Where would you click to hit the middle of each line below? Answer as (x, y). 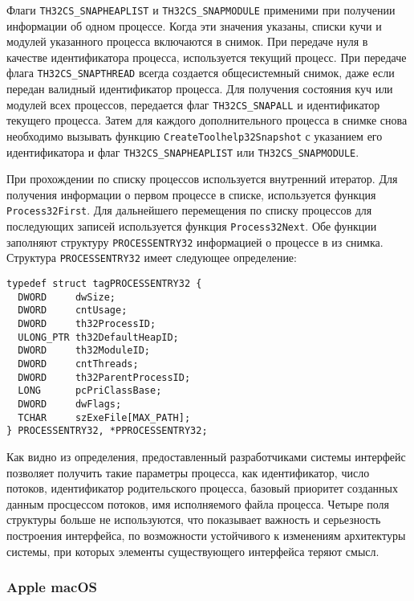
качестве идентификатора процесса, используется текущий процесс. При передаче (207, 57)
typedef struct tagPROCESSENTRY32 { (104, 284)
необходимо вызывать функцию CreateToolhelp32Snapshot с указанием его (195, 135)
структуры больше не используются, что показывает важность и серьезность (194, 519)
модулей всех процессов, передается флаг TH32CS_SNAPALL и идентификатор (193, 104)
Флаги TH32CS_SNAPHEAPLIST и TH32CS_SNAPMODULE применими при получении (201, 10)
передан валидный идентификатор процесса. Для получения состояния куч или (200, 89)
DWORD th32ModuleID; (84, 351)
